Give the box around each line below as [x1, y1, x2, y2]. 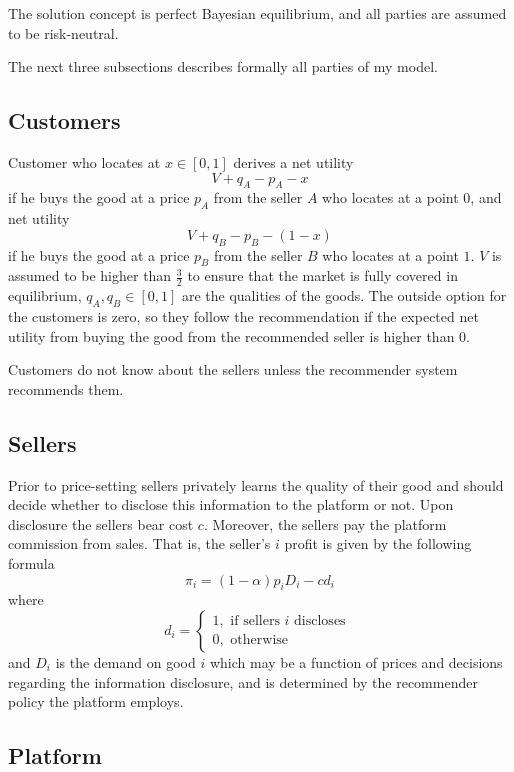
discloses [294, 614, 346, 629]
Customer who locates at [8, 151, 161, 172]
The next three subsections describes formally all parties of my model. [8, 56, 438, 77]
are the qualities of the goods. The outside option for [181, 285, 507, 306]
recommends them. [8, 378, 124, 399]
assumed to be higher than [8, 265, 172, 286]
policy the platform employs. [8, 691, 184, 712]
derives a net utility [233, 151, 354, 172]
